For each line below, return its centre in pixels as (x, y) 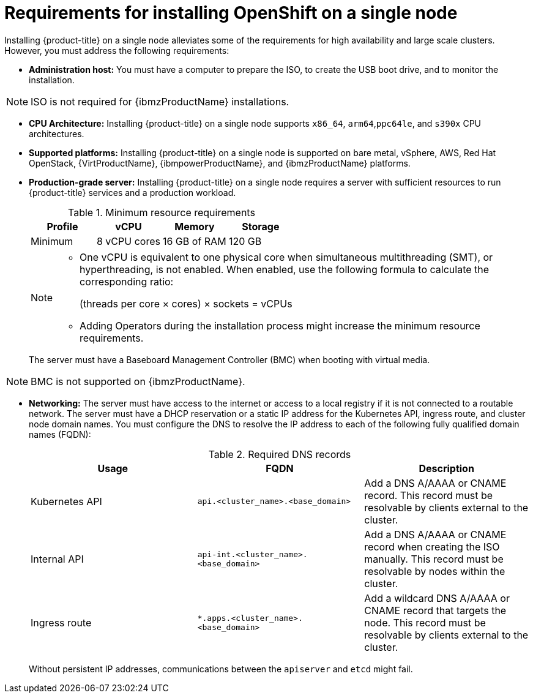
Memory (195, 226)
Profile (62, 226)
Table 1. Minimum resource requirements (162, 212)
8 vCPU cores (128, 241)
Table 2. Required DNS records (280, 454)
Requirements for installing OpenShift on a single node (231, 13)
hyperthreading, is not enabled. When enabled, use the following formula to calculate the (285, 269)
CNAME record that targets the (435, 610)
